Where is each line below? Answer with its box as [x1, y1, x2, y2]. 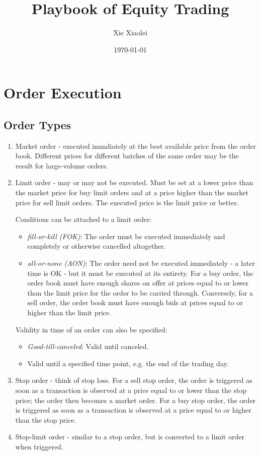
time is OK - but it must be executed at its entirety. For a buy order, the [27, 267, 253, 278]
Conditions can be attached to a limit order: [15, 214, 152, 224]
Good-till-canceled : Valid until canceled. [27, 341, 149, 352]
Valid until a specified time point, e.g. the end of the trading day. [27, 358, 229, 368]
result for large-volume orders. [15, 160, 109, 170]
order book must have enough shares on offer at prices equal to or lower [27, 277, 249, 288]
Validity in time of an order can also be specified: [15, 324, 167, 334]
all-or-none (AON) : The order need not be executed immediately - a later [27, 258, 255, 268]
